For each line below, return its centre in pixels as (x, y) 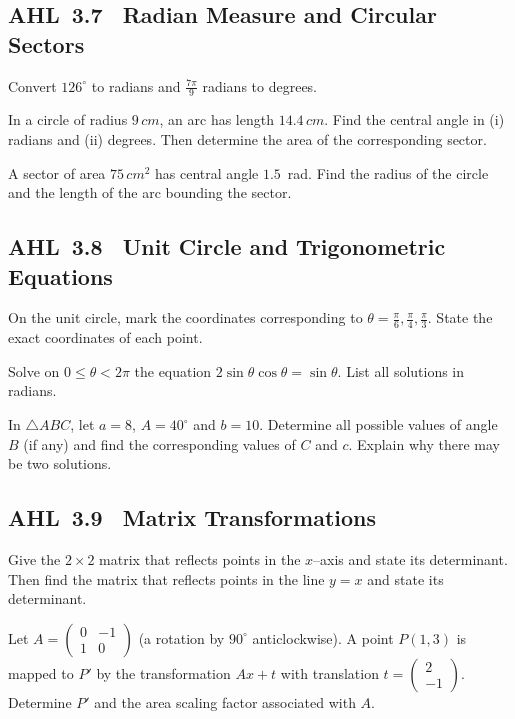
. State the (460, 317)
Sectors (46, 43)
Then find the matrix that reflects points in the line (166, 578)
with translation (329, 672)
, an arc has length (216, 119)
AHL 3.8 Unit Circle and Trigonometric (227, 246)
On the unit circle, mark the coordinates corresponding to (185, 317)
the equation (173, 370)
